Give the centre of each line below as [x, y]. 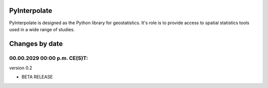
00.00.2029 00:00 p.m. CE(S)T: [49, 58]
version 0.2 [21, 68]
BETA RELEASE [37, 77]
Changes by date [36, 44]
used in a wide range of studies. [42, 29]
